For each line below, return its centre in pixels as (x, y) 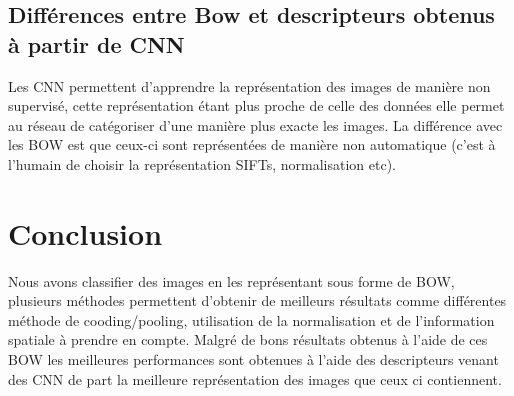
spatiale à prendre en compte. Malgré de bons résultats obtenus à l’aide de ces (248, 339)
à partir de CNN (96, 43)
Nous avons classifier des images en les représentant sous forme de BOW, (231, 280)
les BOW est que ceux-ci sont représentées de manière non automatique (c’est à (252, 144)
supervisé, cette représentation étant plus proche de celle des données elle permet (256, 105)
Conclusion (85, 232)
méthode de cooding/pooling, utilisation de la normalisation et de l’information (251, 319)
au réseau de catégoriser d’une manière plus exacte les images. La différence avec (255, 124)
